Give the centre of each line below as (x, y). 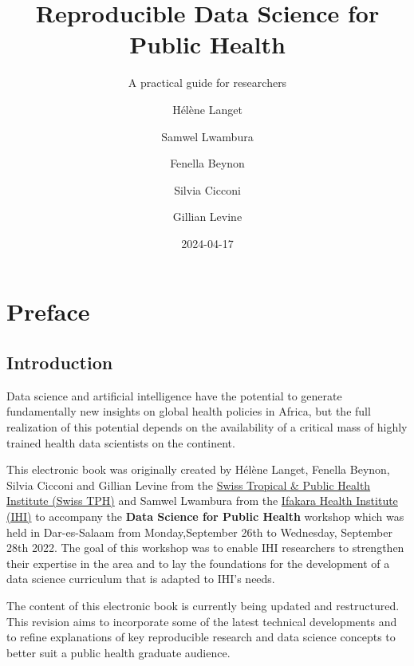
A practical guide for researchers (207, 83)
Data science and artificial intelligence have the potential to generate (174, 395)
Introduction (60, 363)
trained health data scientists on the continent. (121, 442)
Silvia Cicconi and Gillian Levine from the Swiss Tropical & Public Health (189, 485)
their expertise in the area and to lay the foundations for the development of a (198, 563)
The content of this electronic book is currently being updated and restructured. (203, 605)
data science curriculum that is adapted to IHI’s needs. (141, 579)
